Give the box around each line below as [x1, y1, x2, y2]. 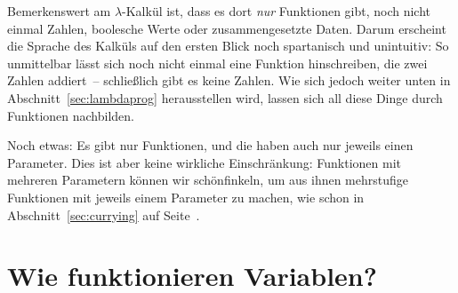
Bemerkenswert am [7, 2, 111, 20]
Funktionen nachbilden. [7, 106, 134, 124]
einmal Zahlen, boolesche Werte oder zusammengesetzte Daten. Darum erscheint [7, 19, 446, 37]
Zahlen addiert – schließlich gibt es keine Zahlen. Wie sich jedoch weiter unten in [7, 71, 451, 90]
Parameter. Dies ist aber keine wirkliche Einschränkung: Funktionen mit [7, 153, 402, 171]
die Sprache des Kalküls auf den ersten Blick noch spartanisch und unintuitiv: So [7, 36, 449, 55]
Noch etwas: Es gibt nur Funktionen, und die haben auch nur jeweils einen [7, 136, 414, 154]
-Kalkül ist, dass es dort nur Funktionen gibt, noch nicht [122, 2, 431, 20]
